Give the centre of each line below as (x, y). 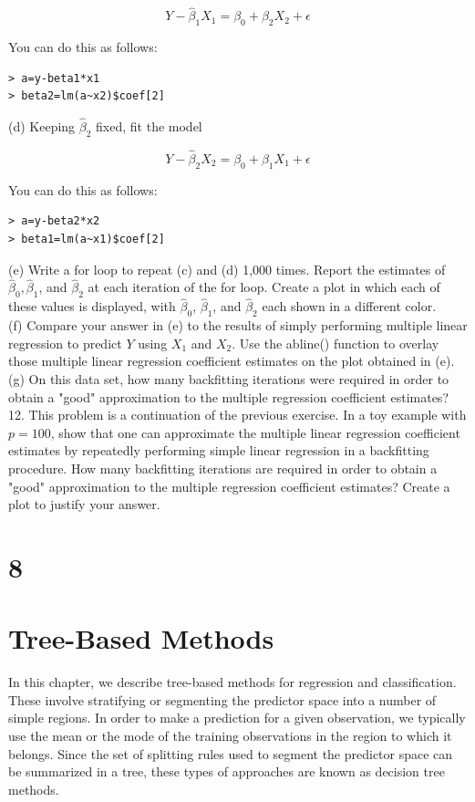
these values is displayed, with (92, 306)
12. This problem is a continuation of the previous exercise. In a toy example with (237, 415)
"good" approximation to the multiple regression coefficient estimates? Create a (229, 486)
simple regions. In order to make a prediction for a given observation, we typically (237, 718)
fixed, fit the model (149, 126)
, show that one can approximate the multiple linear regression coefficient (255, 432)
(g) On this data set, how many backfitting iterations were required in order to (229, 379)
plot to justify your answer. (84, 504)
